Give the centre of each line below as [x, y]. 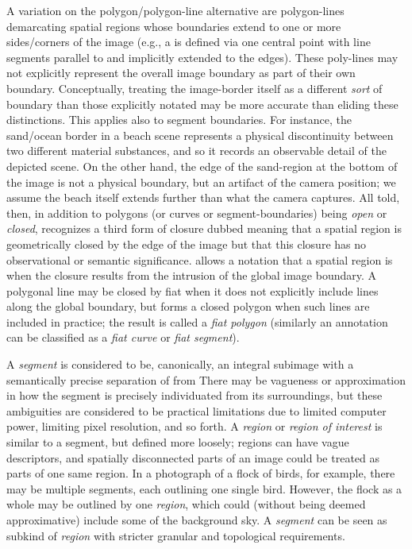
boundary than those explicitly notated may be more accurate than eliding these [202, 104]
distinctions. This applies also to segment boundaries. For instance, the [179, 120]
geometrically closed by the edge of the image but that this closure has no [187, 244]
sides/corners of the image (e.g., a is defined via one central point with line [189, 42]
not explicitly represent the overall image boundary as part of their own [181, 73]
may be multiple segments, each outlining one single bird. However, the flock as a [204, 488]
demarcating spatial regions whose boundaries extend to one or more [174, 26]
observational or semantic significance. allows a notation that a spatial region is [200, 259]
